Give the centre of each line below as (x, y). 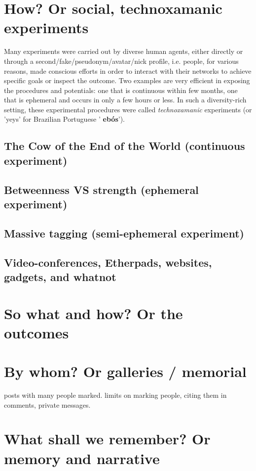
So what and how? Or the (93, 313)
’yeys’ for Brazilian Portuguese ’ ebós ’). (64, 119)
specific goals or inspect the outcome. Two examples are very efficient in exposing (127, 80)
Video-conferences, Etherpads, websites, (108, 262)
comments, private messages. (47, 404)
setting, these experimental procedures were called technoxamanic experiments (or (128, 109)
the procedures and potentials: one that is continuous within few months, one (121, 90)
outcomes (37, 332)
